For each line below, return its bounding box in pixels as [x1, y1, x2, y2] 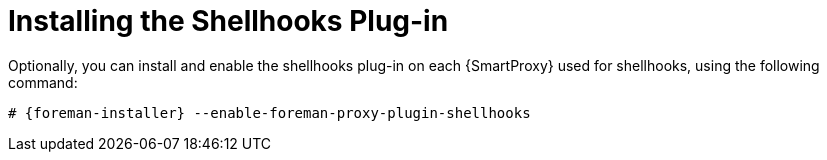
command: [8, 73, 78, 91]
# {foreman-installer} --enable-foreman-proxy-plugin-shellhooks [8, 104, 531, 121]
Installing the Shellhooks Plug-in [8, 4, 449, 38]
